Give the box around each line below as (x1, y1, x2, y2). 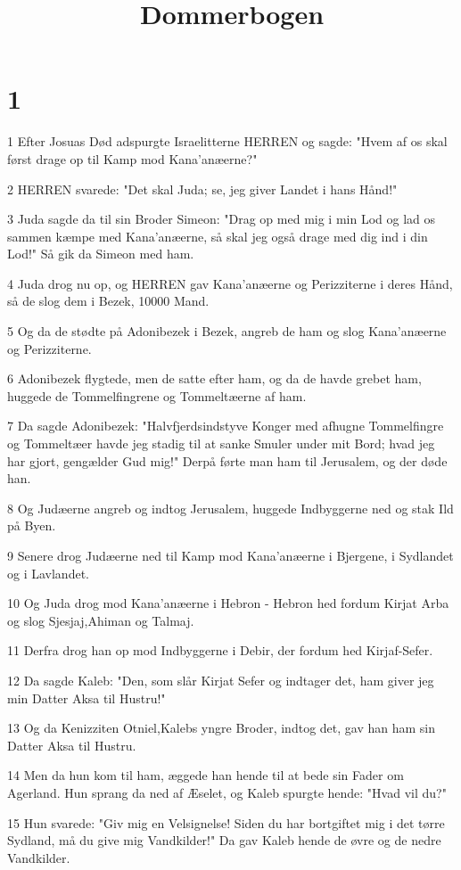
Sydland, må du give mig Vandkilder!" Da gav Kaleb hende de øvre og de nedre (7, 831, 441, 849)
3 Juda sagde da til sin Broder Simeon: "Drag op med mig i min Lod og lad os (7, 209, 436, 228)
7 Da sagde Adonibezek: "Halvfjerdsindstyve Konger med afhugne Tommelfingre (7, 416, 444, 435)
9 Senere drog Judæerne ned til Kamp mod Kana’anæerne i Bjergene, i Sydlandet (7, 546, 454, 564)
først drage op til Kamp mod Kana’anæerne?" (7, 149, 258, 168)
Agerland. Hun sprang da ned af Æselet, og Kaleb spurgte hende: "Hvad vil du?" (7, 783, 447, 801)
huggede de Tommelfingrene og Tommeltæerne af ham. (7, 386, 307, 405)
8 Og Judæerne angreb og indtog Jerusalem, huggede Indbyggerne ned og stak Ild (7, 498, 454, 517)
